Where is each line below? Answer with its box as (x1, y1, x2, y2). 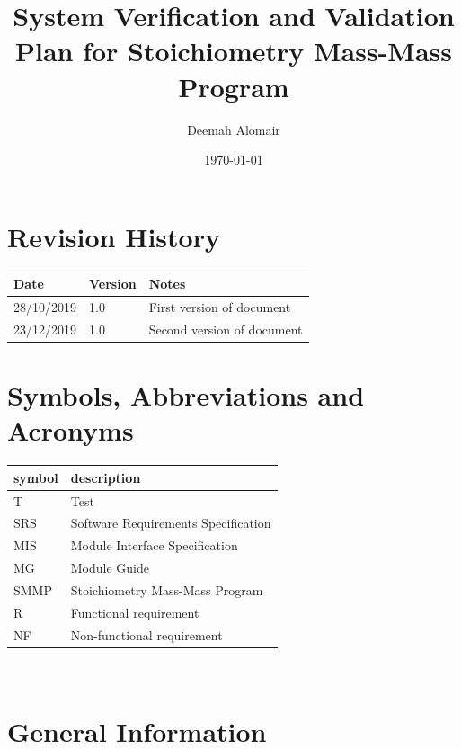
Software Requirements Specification (70, 513, 271, 532)
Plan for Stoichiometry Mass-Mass (14, 32, 453, 69)
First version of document (148, 297, 291, 316)
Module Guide (70, 558, 149, 577)
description (70, 468, 141, 486)
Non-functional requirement (70, 625, 223, 644)
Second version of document (148, 319, 303, 338)
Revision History (7, 218, 220, 254)
